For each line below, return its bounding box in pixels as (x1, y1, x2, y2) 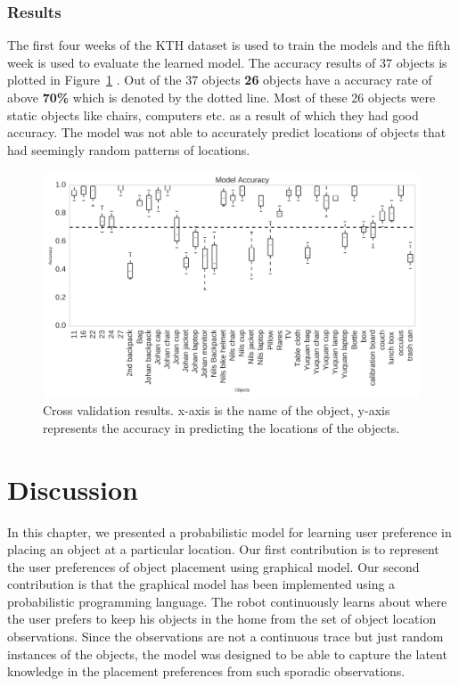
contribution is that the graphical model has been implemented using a (7, 575, 396, 593)
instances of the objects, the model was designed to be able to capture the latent (7, 644, 447, 663)
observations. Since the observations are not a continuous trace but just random (7, 627, 444, 646)
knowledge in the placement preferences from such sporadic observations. (7, 662, 406, 681)
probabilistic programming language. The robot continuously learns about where (7, 592, 447, 610)
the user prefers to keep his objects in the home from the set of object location (7, 609, 437, 628)
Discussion (7, 470, 138, 507)
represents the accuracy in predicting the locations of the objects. (43, 418, 400, 437)
